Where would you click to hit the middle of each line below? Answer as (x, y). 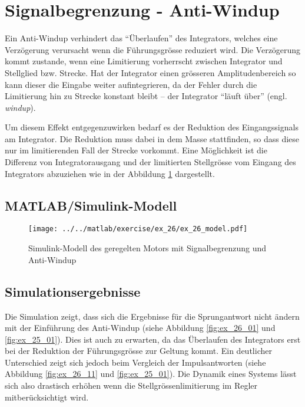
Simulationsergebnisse (73, 291)
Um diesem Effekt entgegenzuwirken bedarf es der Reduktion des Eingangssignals (152, 127)
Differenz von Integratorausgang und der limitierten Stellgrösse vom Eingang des (150, 162)
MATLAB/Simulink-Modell (91, 205)
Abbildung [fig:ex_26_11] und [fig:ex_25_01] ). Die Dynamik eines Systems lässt (151, 374)
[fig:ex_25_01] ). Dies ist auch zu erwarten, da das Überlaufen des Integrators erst (153, 339)
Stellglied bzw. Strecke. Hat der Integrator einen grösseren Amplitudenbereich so (150, 72)
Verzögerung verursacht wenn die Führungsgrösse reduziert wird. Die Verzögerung (153, 49)
